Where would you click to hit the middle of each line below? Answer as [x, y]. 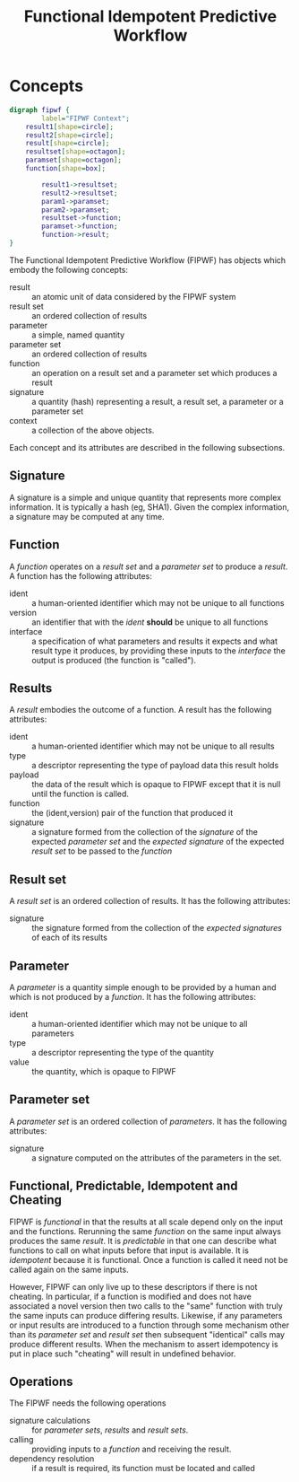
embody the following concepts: [68, 269]
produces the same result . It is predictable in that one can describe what [143, 1241]
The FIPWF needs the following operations [88, 1403]
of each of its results [69, 938]
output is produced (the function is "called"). [114, 660]
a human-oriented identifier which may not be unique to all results [153, 746]
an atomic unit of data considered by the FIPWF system [134, 296]
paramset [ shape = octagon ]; [74, 160]
